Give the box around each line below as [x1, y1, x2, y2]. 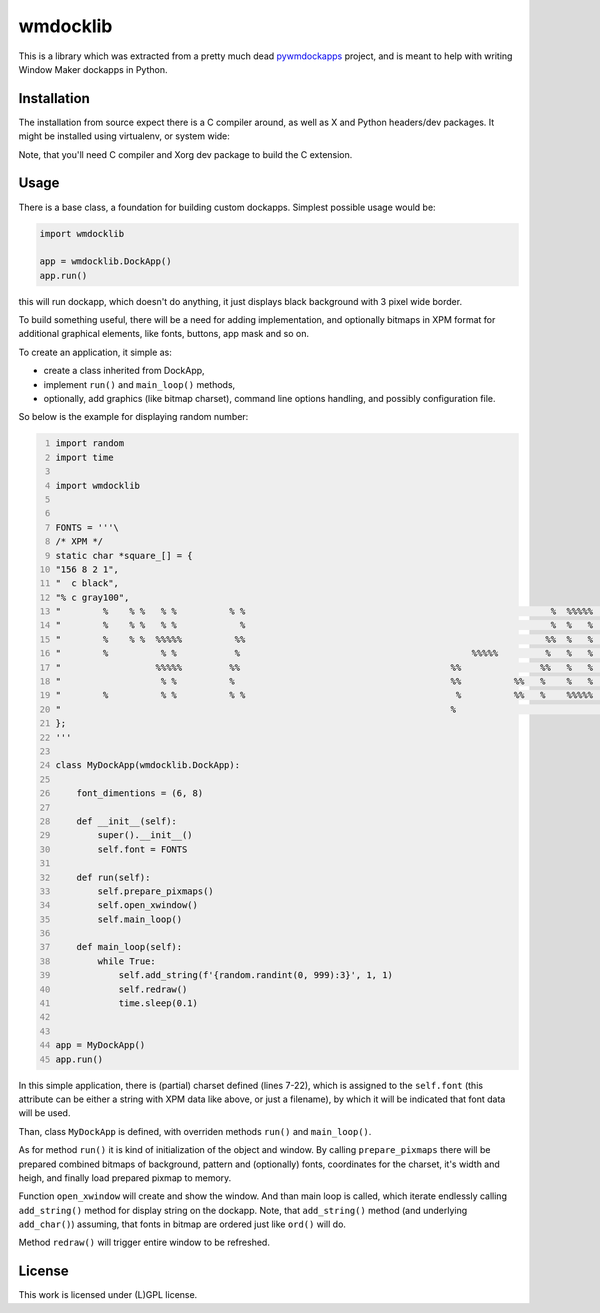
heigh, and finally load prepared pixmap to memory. [18, 1171, 232, 1184]
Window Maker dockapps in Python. [18, 63, 168, 75]
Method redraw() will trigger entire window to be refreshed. [18, 1236, 270, 1249]
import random [55, 438, 125, 449]
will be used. [18, 1107, 71, 1119]
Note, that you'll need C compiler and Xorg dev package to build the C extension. [18, 148, 353, 160]
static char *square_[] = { [55, 550, 194, 561]
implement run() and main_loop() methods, [43, 378, 236, 390]
